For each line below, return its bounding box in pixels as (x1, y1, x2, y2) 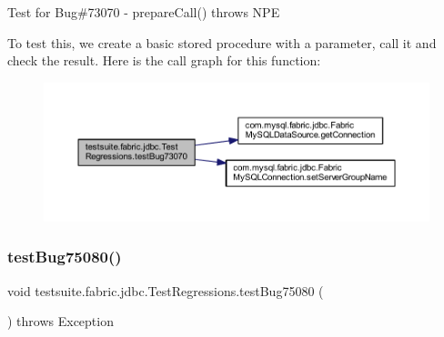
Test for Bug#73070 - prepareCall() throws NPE (7, 3, 280, 21)
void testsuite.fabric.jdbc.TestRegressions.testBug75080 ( (7, 281, 324, 300)
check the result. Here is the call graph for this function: (7, 51, 321, 70)
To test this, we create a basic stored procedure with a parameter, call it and (7, 33, 437, 52)
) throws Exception (7, 312, 114, 331)
